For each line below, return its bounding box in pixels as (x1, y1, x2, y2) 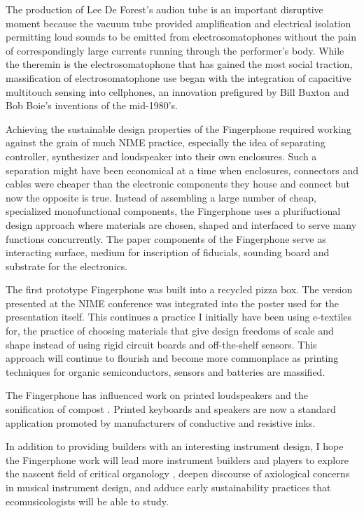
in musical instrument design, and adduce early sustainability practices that (6, 480, 331, 494)
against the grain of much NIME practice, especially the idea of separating (6, 135, 325, 150)
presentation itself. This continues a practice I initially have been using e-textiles (6, 309, 352, 324)
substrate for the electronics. (6, 258, 128, 273)
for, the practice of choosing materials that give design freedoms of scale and (6, 323, 334, 338)
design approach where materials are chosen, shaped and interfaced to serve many (6, 217, 357, 232)
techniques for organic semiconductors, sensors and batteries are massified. (6, 364, 325, 379)
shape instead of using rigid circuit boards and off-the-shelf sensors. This (6, 337, 317, 351)
